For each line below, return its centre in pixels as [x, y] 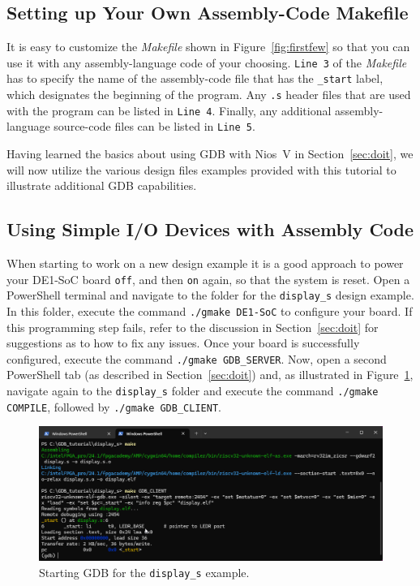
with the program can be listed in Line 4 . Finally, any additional [169, 110]
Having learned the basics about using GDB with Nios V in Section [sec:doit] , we [210, 154]
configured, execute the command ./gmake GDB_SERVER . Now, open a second [197, 358]
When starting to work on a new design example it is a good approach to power [205, 263]
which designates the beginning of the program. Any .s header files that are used [209, 95]
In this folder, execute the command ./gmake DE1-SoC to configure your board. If [210, 310]
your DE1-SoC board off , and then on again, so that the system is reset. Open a [208, 279]
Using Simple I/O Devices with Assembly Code [210, 229]
